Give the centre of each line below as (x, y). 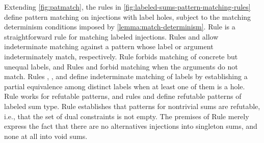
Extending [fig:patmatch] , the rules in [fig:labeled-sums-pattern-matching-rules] (127, 7)
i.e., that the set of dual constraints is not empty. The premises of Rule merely (127, 116)
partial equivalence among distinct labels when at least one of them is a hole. (125, 86)
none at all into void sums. (46, 136)
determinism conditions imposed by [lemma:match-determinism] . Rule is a (120, 27)
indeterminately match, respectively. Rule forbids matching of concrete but (121, 56)
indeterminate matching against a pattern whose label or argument (109, 46)
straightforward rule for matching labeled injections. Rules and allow (111, 36)
